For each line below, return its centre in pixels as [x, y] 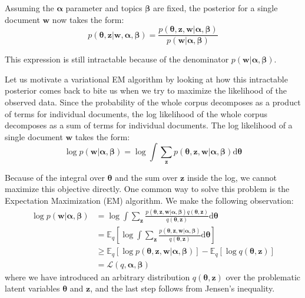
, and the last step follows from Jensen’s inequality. [183, 288]
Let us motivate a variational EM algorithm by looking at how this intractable [146, 79]
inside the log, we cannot [232, 177]
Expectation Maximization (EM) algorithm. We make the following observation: [149, 200]
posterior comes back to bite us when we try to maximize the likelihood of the [146, 90]
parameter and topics [104, 8]
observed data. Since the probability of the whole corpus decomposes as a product [153, 102]
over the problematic [263, 277]
